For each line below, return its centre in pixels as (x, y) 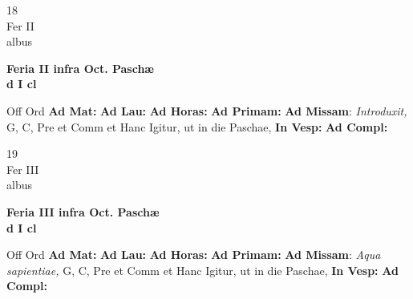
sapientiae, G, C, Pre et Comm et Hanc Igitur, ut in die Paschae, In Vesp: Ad (202, 270)
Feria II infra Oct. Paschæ (80, 68)
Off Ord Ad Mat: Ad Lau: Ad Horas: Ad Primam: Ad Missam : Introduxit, (207, 110)
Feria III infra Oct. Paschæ (83, 211)
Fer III (23, 169)
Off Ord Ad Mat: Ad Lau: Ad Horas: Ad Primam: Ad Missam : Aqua (194, 255)
